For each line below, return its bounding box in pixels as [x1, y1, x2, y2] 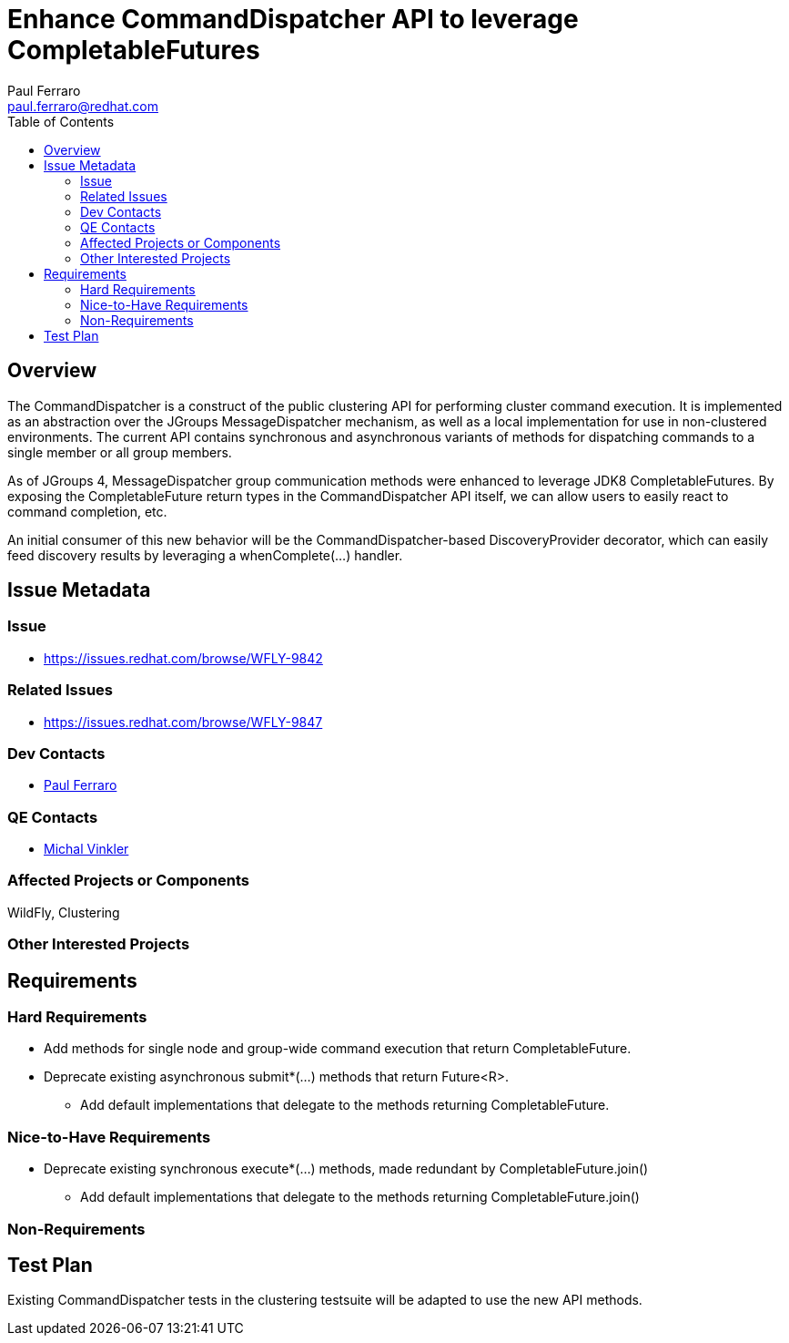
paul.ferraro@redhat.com [7, 97, 158, 114]
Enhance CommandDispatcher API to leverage [7, 4, 579, 35]
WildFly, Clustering [7, 904, 120, 920]
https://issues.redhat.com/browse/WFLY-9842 [44, 650, 323, 666]
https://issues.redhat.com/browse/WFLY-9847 [44, 713, 323, 730]
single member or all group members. [7, 444, 232, 460]
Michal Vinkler [44, 841, 129, 857]
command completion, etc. [7, 503, 167, 519]
